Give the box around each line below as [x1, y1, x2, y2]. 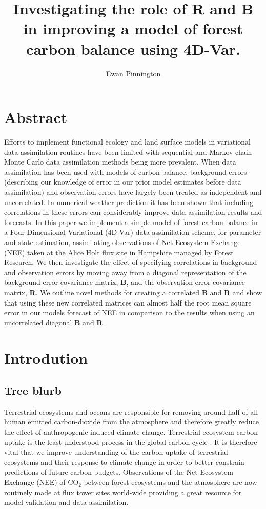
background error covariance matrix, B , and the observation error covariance [4, 277, 245, 288]
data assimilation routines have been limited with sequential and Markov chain [4, 146, 252, 157]
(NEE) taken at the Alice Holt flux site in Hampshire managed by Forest [4, 247, 234, 257]
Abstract [4, 107, 68, 128]
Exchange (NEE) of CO [4, 477, 79, 487]
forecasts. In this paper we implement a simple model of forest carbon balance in [4, 216, 258, 227]
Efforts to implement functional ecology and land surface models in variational [4, 136, 251, 147]
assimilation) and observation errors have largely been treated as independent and [4, 187, 262, 197]
